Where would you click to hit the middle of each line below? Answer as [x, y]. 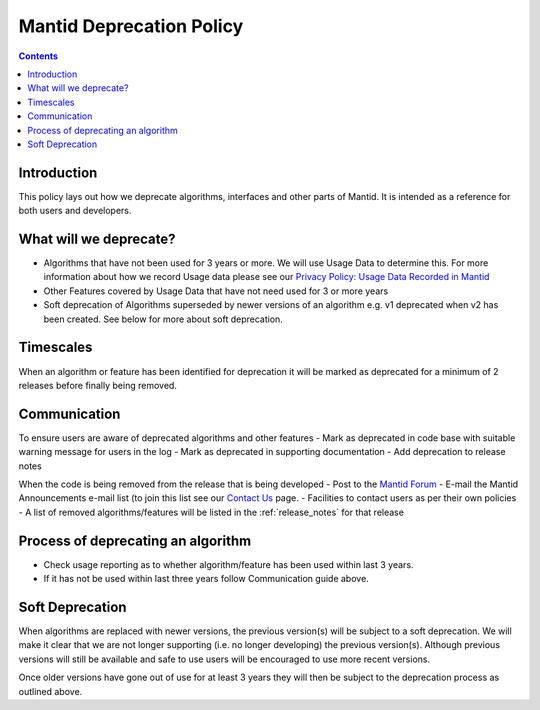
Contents [38, 56]
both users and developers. [75, 211]
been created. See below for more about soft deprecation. [163, 319]
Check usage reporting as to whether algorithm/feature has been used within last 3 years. [228, 564]
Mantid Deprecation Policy [131, 26]
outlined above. [50, 691]
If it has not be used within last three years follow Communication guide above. [206, 579]
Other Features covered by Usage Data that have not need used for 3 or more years [216, 291]
